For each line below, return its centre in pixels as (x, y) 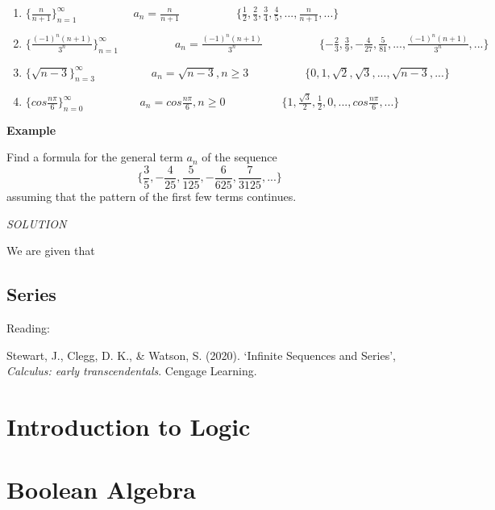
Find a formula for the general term (95, 157)
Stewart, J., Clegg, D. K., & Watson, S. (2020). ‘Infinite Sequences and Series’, (201, 355)
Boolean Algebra (101, 489)
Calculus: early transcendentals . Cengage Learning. (132, 371)
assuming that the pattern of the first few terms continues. (152, 196)
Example (31, 130)
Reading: (28, 328)
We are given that (51, 251)
